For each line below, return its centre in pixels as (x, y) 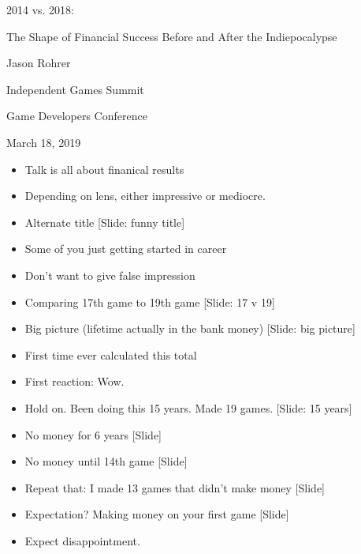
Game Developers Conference (77, 116)
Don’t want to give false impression (110, 275)
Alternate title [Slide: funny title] (105, 222)
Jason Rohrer (39, 63)
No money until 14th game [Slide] (106, 461)
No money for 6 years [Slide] (93, 434)
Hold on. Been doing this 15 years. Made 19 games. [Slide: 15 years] (188, 407)
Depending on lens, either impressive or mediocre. (145, 196)
